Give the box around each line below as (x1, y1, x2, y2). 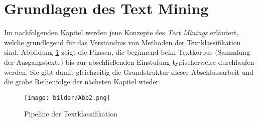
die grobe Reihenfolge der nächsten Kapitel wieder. (4, 76, 161, 87)
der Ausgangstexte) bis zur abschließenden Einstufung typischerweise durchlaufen (4, 56, 254, 67)
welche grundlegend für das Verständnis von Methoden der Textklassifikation (4, 37, 241, 47)
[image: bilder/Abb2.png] (24, 94, 110, 101)
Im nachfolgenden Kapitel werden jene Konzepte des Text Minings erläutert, (4, 27, 239, 38)
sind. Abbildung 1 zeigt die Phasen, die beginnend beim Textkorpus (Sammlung (4, 47, 250, 57)
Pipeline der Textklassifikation (24, 108, 117, 119)
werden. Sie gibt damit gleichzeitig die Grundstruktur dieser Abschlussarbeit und (4, 66, 253, 77)
